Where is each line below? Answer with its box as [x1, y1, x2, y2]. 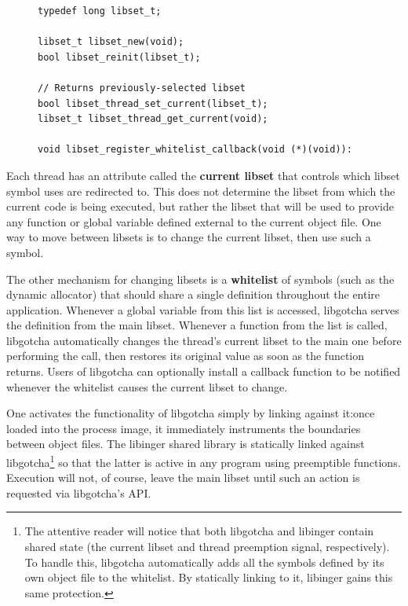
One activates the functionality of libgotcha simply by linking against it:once [6, 405, 375, 421]
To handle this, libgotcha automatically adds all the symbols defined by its [24, 553, 384, 570]
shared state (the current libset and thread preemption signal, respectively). [24, 538, 390, 555]
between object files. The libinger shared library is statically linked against [6, 435, 365, 452]
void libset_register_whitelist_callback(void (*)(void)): [38, 144, 352, 156]
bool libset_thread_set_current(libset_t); [38, 97, 268, 109]
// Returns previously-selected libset [38, 82, 246, 94]
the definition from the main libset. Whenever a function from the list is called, [6, 317, 388, 333]
